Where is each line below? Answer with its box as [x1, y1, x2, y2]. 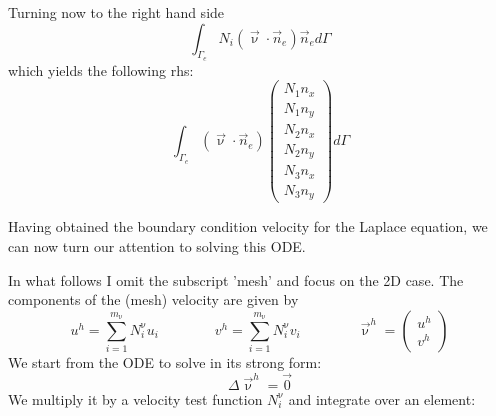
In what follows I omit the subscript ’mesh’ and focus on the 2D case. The [8, 269, 464, 290]
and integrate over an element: [288, 388, 476, 409]
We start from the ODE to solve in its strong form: [8, 351, 322, 372]
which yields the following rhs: [8, 59, 194, 80]
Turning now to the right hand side [8, 2, 225, 22]
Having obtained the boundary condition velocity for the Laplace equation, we [8, 216, 488, 237]
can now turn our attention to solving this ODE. [8, 235, 306, 256]
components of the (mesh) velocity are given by [8, 289, 299, 310]
